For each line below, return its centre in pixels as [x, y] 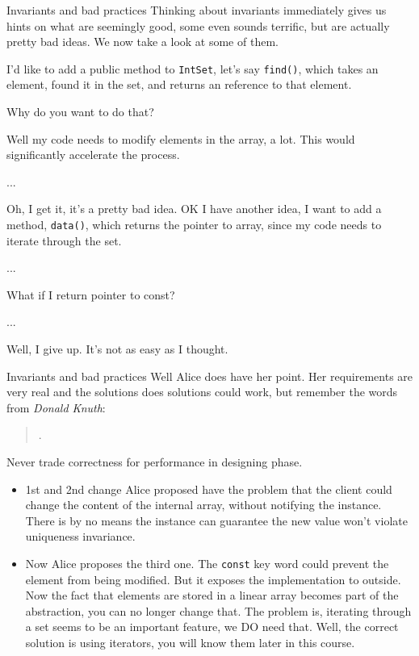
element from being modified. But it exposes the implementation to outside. [213, 579]
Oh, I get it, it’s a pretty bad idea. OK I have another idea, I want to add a [194, 209]
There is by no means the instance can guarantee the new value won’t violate [216, 520]
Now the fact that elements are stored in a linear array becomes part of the [212, 595]
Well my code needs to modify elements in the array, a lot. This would [181, 138]
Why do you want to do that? [80, 112]
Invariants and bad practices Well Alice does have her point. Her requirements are [210, 376]
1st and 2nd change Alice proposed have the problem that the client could [209, 489]
